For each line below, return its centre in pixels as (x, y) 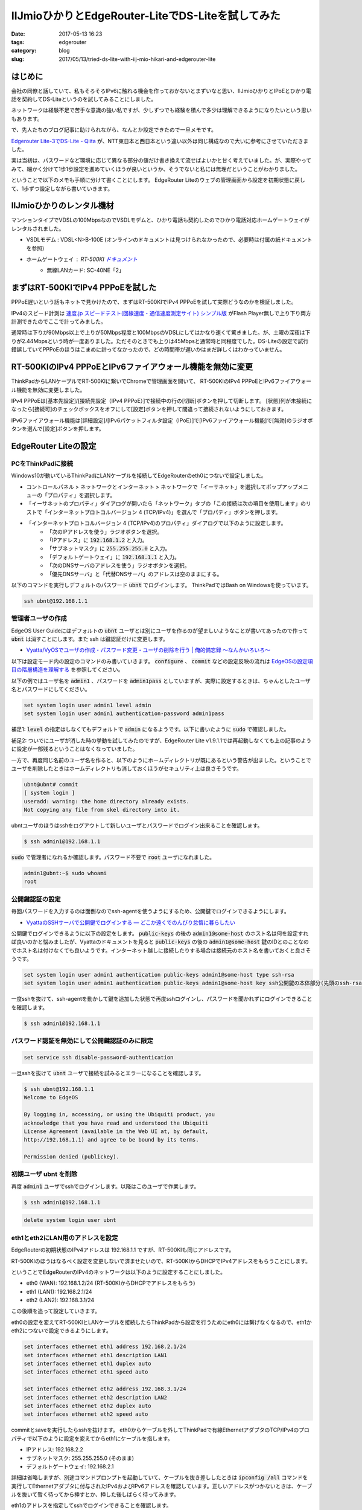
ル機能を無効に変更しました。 (48, 390)
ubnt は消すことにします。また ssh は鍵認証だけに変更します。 (90, 639)
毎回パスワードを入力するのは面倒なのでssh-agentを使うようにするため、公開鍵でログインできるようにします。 (150, 911)
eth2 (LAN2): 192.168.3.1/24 (60, 1300)
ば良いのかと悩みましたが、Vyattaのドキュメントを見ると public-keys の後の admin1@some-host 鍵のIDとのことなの (160, 942)
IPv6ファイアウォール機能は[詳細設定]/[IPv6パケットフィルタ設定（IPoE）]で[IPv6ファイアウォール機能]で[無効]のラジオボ (162, 420)
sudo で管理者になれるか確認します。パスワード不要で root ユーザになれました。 (113, 857)
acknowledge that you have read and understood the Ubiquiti (116, 1123)
